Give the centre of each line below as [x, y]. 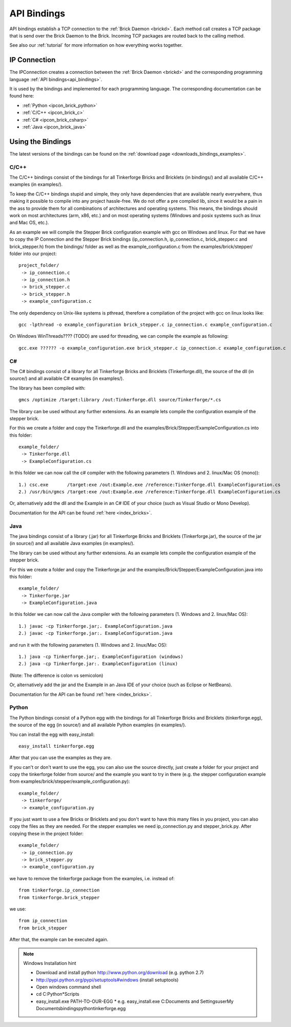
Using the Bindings [40, 141]
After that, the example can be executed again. [59, 940]
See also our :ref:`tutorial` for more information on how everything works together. [96, 45]
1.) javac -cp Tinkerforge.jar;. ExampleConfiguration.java [96, 626]
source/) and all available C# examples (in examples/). [67, 379]
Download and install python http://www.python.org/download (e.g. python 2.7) [120, 973]
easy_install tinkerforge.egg [57, 746]
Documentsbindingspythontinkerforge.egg [81, 1009]
